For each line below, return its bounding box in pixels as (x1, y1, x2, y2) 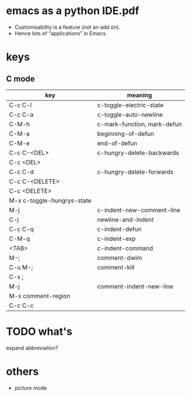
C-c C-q (9, 225, 34, 233)
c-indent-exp (97, 234, 136, 243)
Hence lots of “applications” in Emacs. (14, 29, 107, 36)
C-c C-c (9, 301, 34, 309)
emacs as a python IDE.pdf (6, 4, 139, 18)
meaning (127, 91, 152, 99)
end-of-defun (97, 139, 138, 147)
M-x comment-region (9, 292, 70, 300)
